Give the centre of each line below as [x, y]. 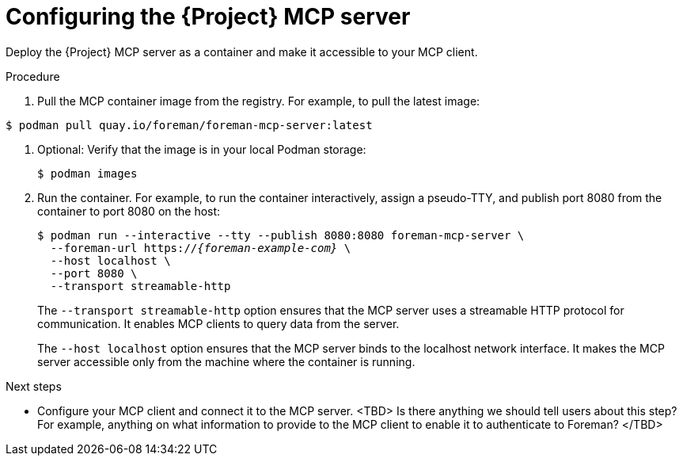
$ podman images [87, 173]
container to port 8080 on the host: [129, 211]
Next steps [34, 386]
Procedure [33, 76]
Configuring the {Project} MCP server [208, 17]
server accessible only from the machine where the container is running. [226, 361]
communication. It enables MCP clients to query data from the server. [218, 323]
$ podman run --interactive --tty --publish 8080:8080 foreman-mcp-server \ [281, 235]
